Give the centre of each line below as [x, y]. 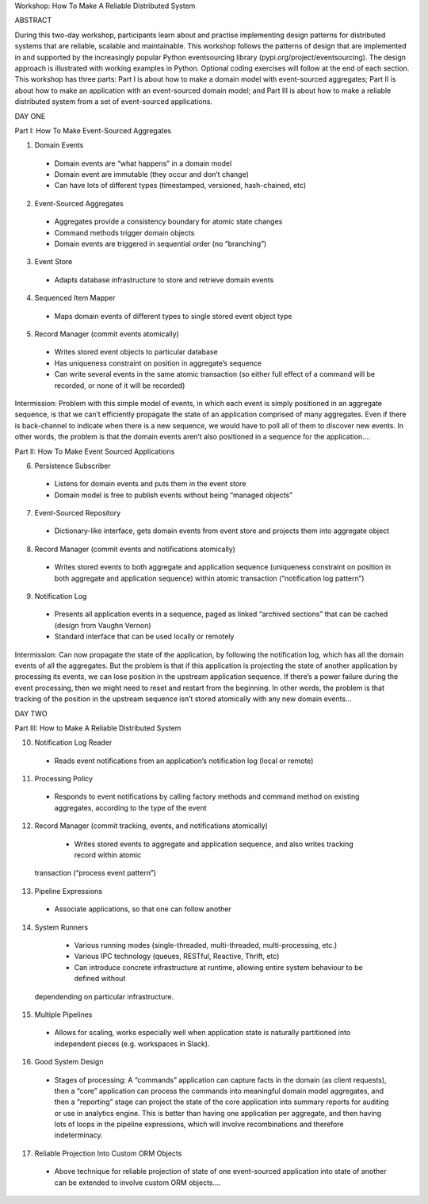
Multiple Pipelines [63, 1014]
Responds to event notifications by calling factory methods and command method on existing [207, 796]
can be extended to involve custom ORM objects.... [138, 1183]
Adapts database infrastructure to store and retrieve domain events [164, 280]
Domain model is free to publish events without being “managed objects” [174, 495]
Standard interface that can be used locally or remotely [144, 637]
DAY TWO [31, 713]
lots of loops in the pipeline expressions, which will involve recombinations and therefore [199, 1124]
